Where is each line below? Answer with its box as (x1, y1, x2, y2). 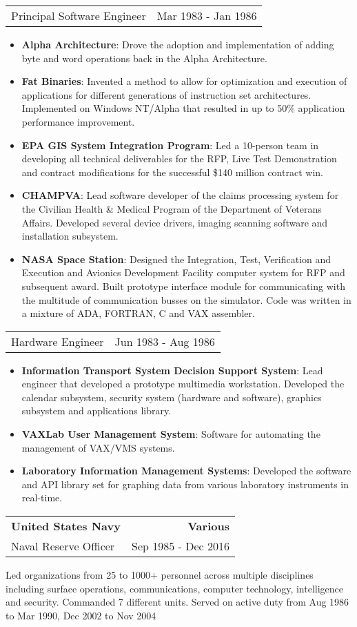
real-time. (21, 490, 63, 505)
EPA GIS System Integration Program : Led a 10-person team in (21, 137, 319, 152)
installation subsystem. (21, 229, 119, 243)
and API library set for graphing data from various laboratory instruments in (21, 476, 349, 491)
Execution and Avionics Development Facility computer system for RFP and (21, 265, 345, 280)
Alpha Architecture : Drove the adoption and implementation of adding (21, 37, 334, 51)
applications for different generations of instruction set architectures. (21, 87, 312, 102)
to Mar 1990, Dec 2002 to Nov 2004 (6, 608, 156, 622)
